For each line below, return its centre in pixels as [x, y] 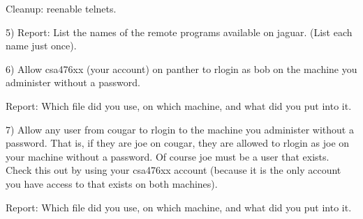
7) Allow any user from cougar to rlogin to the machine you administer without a [180, 129]
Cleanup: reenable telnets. [61, 8]
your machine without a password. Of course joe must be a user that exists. [168, 156]
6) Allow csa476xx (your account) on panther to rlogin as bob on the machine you [181, 68]
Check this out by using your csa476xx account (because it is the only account [173, 170]
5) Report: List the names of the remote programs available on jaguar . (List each [179, 32]
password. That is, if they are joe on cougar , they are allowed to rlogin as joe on [178, 143]
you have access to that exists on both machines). [112, 183]
